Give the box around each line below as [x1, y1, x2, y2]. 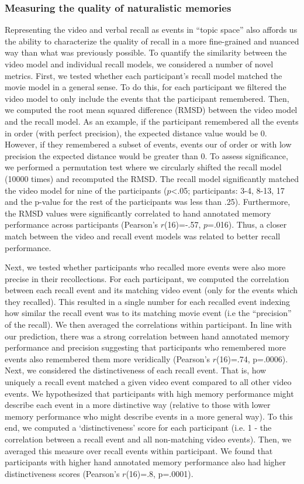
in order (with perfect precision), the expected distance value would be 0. [5, 126, 267, 139]
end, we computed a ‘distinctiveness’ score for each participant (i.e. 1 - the [5, 421, 272, 434]
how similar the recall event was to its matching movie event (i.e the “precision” [5, 307, 292, 319]
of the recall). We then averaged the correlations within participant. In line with [5, 318, 292, 331]
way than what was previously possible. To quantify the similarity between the [5, 46, 287, 59]
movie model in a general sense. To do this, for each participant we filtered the [5, 81, 286, 93]
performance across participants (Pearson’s [5, 218, 158, 231]
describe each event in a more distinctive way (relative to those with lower [5, 399, 271, 411]
